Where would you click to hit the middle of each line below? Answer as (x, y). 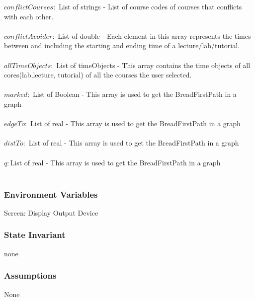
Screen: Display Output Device (51, 212)
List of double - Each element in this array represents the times (154, 36)
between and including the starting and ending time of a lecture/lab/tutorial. (122, 45)
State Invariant (35, 235)
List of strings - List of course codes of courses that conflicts (150, 6)
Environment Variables (51, 194)
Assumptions (30, 275)
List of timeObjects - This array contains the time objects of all (153, 65)
